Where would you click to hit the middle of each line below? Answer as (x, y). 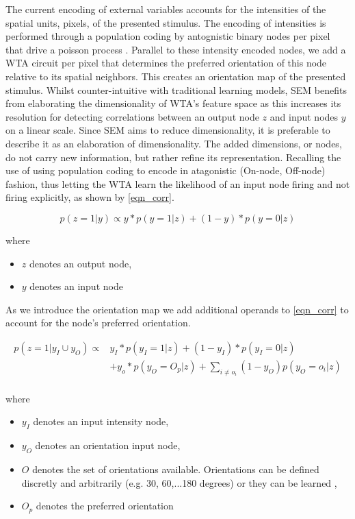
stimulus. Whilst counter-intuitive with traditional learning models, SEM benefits (176, 89)
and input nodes (304, 116)
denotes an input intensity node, (101, 421)
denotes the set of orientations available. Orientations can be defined (176, 469)
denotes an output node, (80, 263)
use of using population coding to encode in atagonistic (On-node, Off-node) (166, 170)
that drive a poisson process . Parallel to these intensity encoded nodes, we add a (176, 49)
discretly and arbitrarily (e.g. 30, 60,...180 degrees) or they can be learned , (179, 482)
